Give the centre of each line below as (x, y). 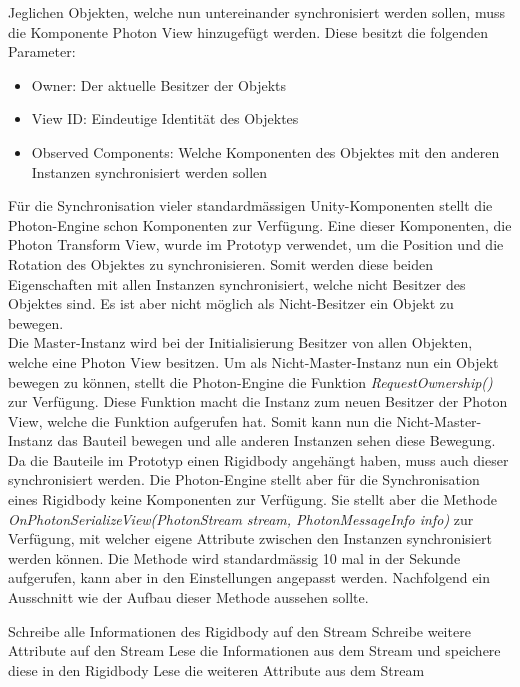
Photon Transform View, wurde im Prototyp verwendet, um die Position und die (256, 244)
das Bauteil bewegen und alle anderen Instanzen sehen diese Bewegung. (276, 440)
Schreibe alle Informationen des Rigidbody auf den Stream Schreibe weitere (239, 630)
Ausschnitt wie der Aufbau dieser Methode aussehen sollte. (188, 597)
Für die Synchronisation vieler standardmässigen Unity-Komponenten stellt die (250, 205)
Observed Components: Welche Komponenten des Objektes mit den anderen (265, 151)
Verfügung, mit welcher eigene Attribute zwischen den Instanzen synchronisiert (250, 538)
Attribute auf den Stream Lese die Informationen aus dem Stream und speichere (254, 650)
